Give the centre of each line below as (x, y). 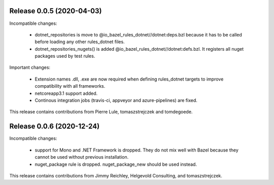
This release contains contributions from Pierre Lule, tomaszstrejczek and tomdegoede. (101, 112)
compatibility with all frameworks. (70, 86)
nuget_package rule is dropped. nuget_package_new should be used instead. (116, 164)
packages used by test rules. (65, 56)
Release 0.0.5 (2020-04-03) (56, 11)
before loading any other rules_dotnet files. (80, 42)
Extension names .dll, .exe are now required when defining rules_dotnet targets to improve (129, 79)
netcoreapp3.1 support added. (66, 93)
